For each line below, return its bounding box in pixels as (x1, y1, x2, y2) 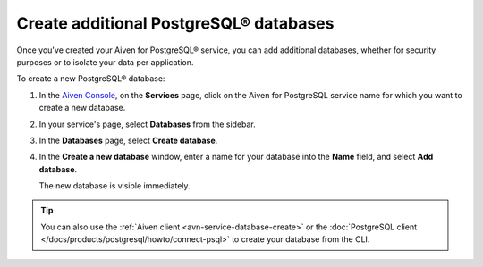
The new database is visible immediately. (38, 180, 191, 191)
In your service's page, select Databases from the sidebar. (38, 119, 257, 129)
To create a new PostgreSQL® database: (16, 73, 165, 84)
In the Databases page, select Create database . (38, 135, 218, 146)
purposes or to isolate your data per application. (16, 56, 194, 67)
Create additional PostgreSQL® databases (16, 13, 335, 33)
